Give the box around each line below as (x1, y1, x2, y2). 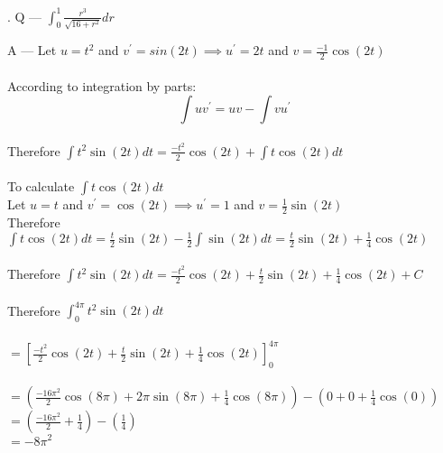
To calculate (7, 177, 75, 196)
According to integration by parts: (7, 76, 197, 95)
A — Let (7, 41, 57, 60)
